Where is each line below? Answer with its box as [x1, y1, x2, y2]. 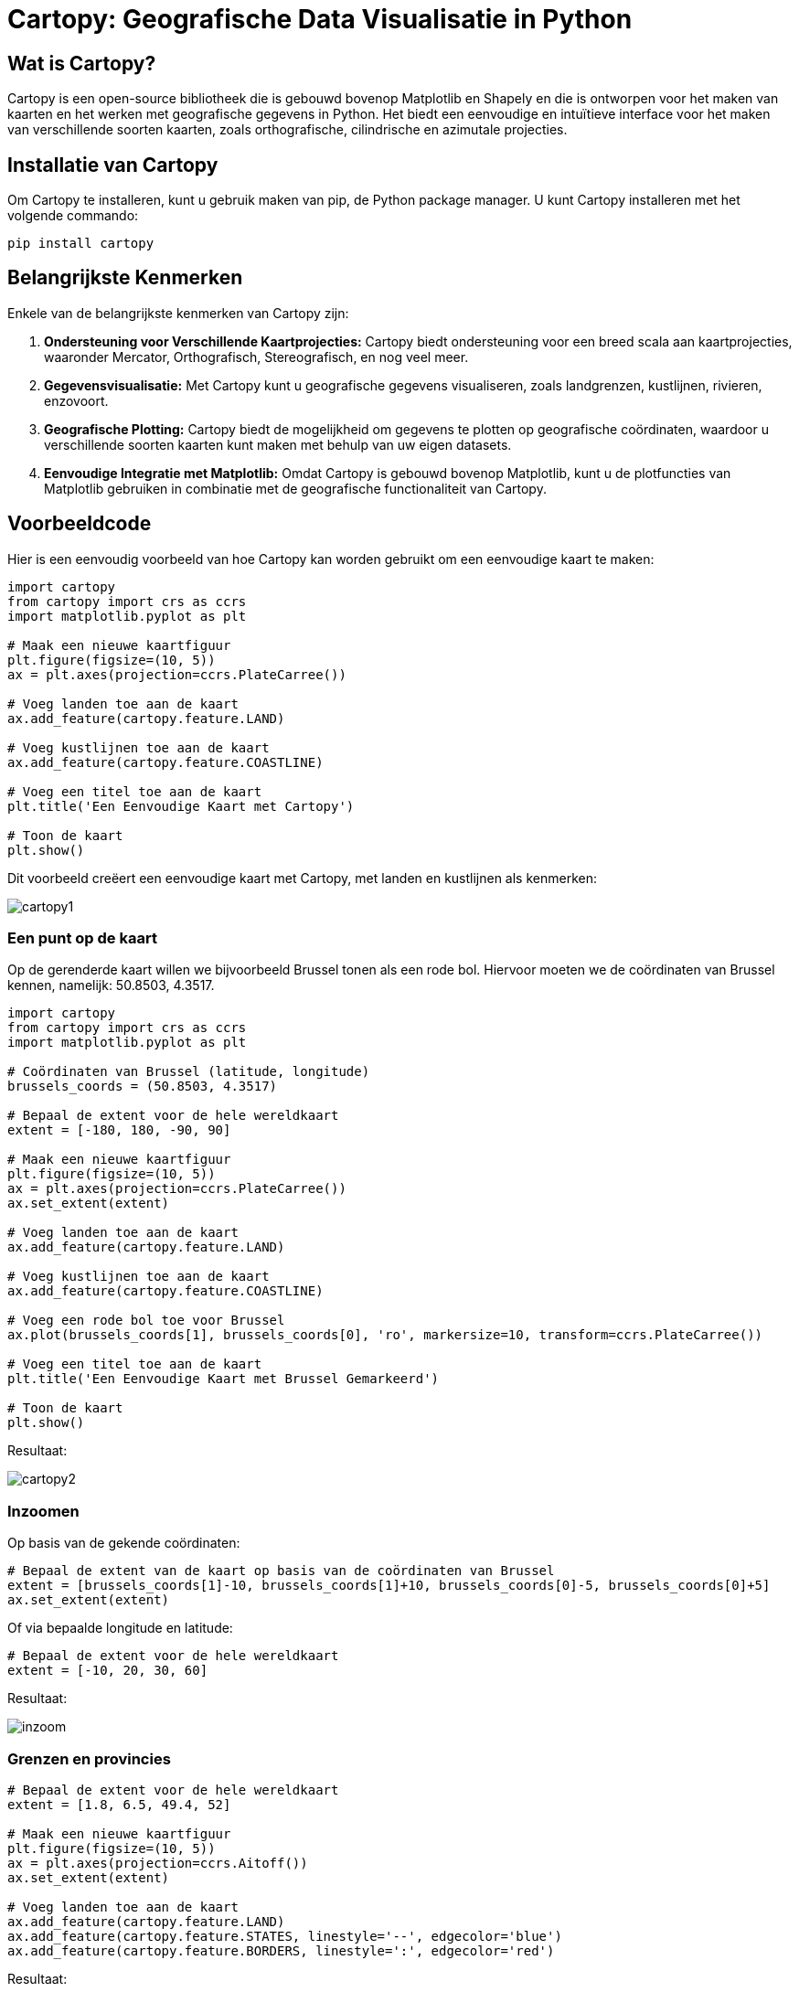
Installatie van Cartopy [7, 153, 218, 176]
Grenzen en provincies [7, 1749, 171, 1768]
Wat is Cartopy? [7, 51, 156, 75]
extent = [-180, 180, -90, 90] [7, 1123, 231, 1138]
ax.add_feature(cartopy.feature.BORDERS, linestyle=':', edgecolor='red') [7, 1943, 555, 1958]
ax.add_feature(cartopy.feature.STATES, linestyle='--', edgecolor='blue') [7, 1928, 562, 1944]
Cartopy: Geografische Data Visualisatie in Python [7, 4, 633, 35]
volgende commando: [7, 208, 139, 224]
